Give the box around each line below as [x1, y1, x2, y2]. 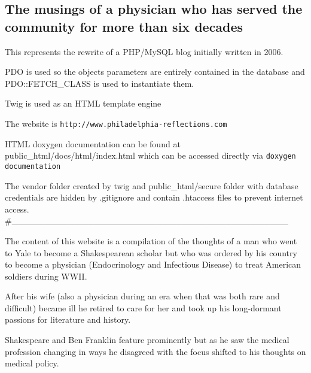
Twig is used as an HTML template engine [5, 97, 161, 110]
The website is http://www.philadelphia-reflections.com [5, 117, 227, 129]
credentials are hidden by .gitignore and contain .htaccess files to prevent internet [5, 191, 303, 204]
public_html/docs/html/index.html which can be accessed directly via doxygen [5, 149, 296, 162]
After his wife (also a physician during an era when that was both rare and [5, 290, 280, 302]
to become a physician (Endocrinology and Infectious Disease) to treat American [5, 258, 301, 271]
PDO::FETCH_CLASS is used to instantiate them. [5, 77, 194, 89]
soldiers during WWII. [5, 269, 87, 282]
